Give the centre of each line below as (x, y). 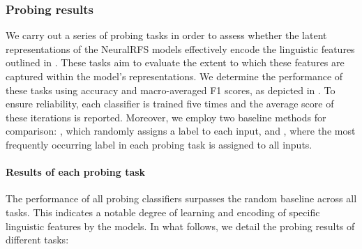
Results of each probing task (76, 172)
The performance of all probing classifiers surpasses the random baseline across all (181, 198)
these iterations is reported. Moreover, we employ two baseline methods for (166, 117)
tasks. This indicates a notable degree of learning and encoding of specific (163, 212)
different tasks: (37, 240)
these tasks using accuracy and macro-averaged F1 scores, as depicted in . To (171, 90)
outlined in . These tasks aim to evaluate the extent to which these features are (175, 62)
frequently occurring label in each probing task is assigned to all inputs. (159, 144)
